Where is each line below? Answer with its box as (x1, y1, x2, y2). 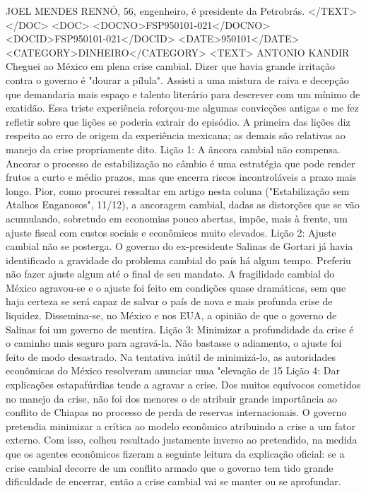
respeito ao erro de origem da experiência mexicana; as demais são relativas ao (6, 128, 346, 143)
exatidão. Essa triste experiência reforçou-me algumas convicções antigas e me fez (6, 100, 359, 115)
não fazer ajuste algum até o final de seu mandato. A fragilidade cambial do (6, 266, 335, 281)
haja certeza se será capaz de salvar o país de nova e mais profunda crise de (6, 294, 333, 309)
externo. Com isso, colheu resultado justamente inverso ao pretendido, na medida (6, 432, 358, 447)
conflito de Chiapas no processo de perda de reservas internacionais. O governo (6, 405, 347, 420)
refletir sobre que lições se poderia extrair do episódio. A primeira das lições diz (6, 114, 350, 129)
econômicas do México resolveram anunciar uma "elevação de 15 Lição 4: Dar (6, 363, 340, 378)
